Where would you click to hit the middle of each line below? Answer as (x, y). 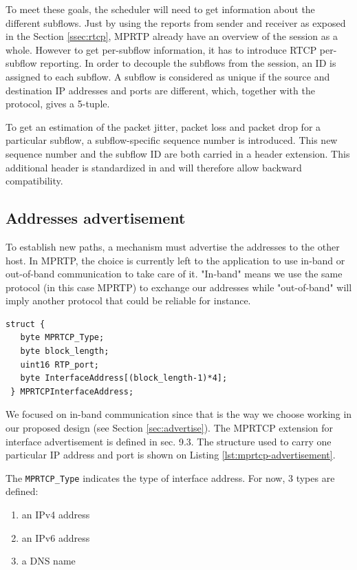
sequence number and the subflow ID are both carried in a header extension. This (178, 153)
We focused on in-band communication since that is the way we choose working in (179, 414)
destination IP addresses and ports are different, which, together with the (160, 90)
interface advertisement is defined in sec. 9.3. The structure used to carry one (169, 441)
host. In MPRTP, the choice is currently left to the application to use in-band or (175, 260)
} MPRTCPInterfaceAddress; (72, 391)
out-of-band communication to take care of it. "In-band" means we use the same (174, 274)
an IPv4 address (56, 515)
